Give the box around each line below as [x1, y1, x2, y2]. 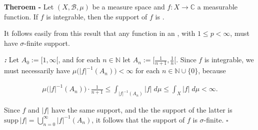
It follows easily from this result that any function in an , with [4, 28, 195, 38]
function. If [4, 11, 38, 21]
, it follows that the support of [91, 114, 185, 125]
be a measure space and [92, 1, 165, 11]
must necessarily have [4, 65, 70, 76]
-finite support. [24, 37, 70, 48]
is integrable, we [204, 54, 254, 65]
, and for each [58, 54, 100, 65]
